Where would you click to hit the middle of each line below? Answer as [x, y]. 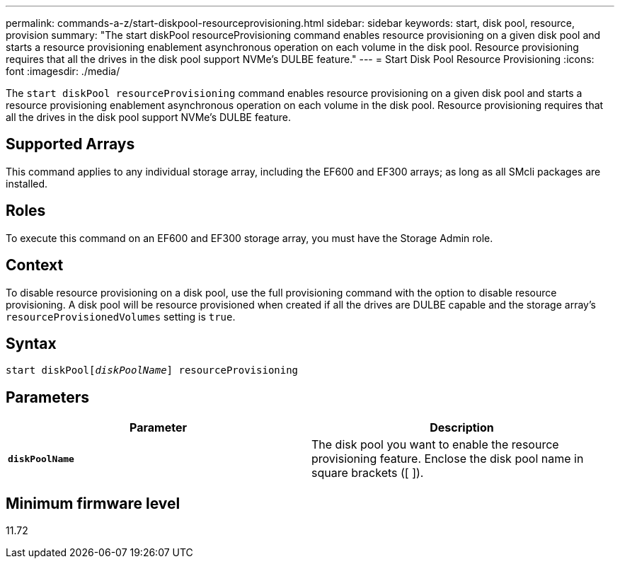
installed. [27, 183]
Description [462, 428]
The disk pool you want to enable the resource [435, 445]
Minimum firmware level [93, 503]
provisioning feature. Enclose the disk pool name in [448, 459]
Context [35, 265]
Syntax [31, 343]
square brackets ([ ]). [368, 473]
